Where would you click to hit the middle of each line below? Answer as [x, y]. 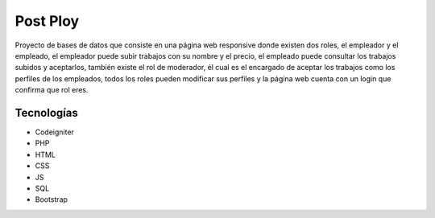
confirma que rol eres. [52, 90]
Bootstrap [52, 199]
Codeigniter [54, 132]
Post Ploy [47, 21]
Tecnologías [46, 113]
